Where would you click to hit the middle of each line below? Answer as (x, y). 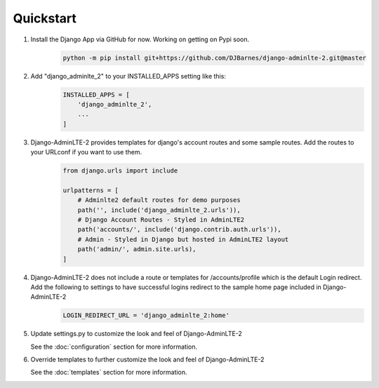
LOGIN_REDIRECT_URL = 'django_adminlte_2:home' (146, 315)
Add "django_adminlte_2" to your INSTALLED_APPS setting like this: (128, 76)
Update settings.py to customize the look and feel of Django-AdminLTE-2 (136, 334)
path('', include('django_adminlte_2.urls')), (159, 210)
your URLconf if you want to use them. (86, 152)
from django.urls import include (120, 171)
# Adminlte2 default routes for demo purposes (159, 200)
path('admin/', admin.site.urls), (137, 249)
